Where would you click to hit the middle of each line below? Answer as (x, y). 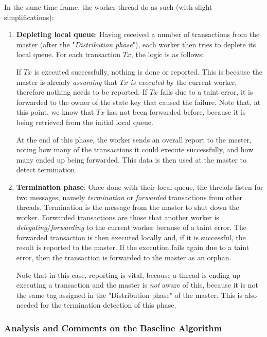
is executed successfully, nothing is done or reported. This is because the (148, 71)
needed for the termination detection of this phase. (96, 305)
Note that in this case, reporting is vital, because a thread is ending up (128, 274)
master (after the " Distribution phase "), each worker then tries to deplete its (136, 44)
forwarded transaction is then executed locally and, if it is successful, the (131, 237)
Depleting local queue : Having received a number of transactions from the (138, 34)
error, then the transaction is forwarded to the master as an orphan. (124, 258)
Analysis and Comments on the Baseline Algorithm (113, 327)
